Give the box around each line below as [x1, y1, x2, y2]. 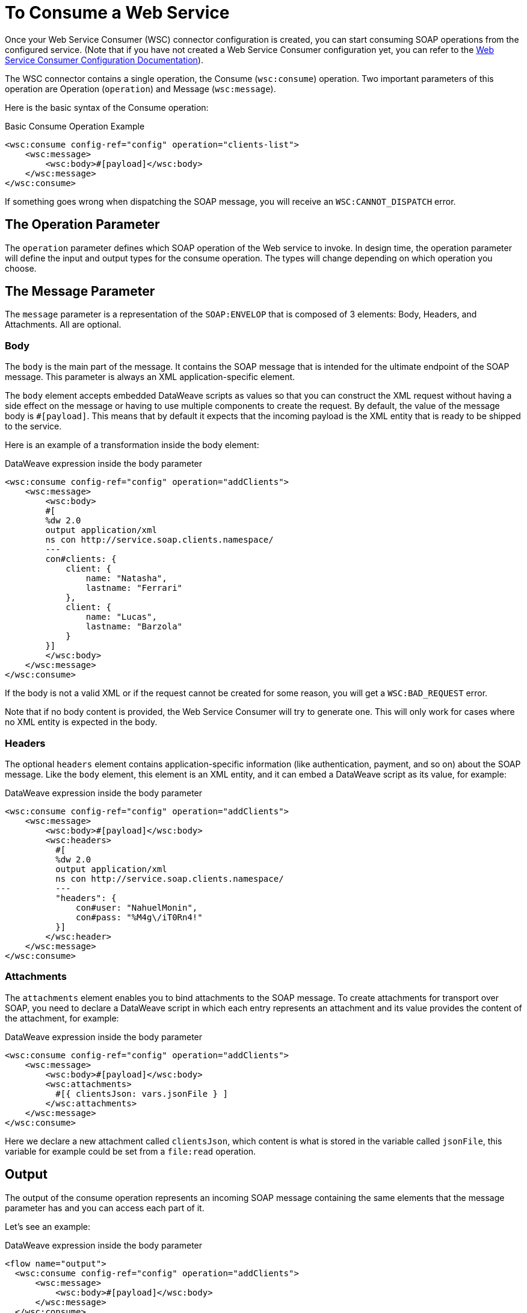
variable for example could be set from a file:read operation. [5, 1146, 256, 1156]
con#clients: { [45, 554, 117, 564]
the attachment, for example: [5, 1012, 119, 1023]
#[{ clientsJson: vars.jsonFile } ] [55, 1088, 228, 1099]
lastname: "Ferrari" [85, 583, 183, 593]
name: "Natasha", [85, 573, 167, 584]
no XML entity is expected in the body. [5, 717, 158, 728]
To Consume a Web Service [5, 2, 230, 23]
